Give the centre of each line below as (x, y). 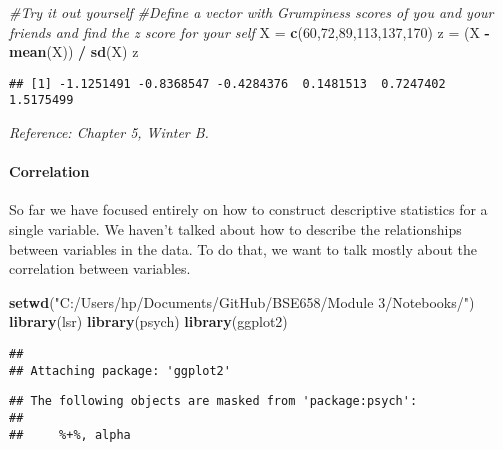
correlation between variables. (100, 268)
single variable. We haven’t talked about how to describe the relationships (235, 229)
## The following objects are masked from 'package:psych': (213, 401)
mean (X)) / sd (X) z (74, 51)
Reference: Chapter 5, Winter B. (109, 132)
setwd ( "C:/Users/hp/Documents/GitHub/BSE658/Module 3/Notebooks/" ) (242, 301)
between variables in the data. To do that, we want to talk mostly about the (243, 248)
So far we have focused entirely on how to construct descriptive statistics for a (248, 209)
